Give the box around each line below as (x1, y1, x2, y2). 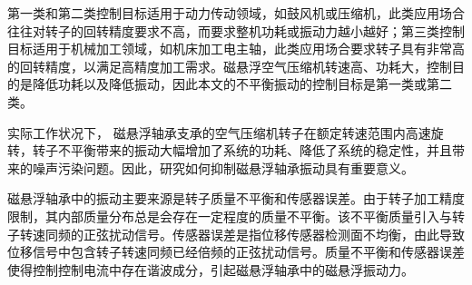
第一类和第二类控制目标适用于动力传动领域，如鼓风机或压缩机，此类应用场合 (7, 4, 465, 22)
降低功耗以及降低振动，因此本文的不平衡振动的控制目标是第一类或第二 (32, 74, 452, 93)
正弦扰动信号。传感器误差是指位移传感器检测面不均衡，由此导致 (83, 224, 465, 243)
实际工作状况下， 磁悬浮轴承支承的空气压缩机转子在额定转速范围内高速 (7, 123, 431, 142)
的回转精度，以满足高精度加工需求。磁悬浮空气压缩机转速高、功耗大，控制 (7, 56, 452, 75)
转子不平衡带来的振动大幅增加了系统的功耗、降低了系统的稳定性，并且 (32, 141, 452, 160)
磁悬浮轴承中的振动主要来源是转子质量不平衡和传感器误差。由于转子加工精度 (7, 189, 465, 208)
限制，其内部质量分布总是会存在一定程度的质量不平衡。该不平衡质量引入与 (7, 206, 452, 225)
